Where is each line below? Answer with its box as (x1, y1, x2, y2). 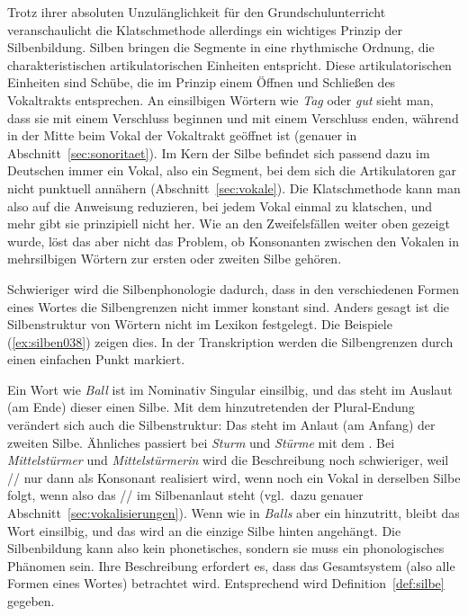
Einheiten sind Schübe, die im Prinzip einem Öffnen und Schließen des (7, 73, 396, 92)
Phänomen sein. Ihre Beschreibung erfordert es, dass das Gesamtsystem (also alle (7, 556, 455, 575)
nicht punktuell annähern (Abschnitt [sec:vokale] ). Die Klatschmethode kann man (7, 178, 461, 197)
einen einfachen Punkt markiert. (7, 350, 185, 369)
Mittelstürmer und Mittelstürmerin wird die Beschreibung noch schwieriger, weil (7, 451, 449, 469)
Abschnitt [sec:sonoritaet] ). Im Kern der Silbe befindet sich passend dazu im (7, 143, 430, 162)
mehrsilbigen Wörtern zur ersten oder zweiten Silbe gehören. (7, 249, 342, 268)
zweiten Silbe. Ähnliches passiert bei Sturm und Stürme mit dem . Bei (7, 433, 395, 451)
